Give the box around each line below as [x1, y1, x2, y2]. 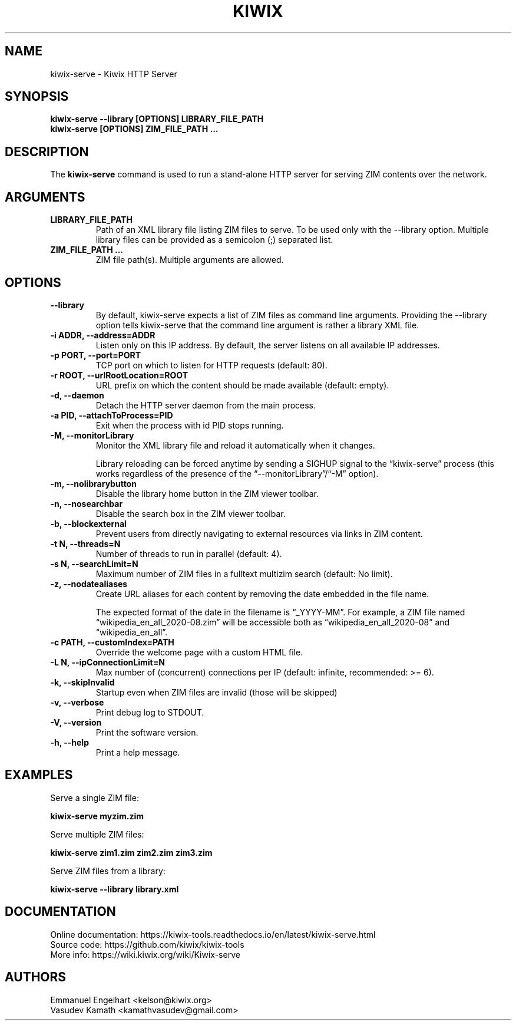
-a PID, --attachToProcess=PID [50, 410, 173, 420]
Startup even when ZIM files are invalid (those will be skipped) [95, 687, 338, 697]
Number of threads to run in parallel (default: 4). [95, 548, 282, 559]
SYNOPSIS [5, 89, 69, 104]
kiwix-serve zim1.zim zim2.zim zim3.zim [50, 847, 213, 858]
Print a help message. [95, 747, 180, 757]
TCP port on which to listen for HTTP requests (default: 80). [95, 360, 328, 370]
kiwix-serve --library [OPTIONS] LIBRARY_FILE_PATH [50, 114, 264, 124]
